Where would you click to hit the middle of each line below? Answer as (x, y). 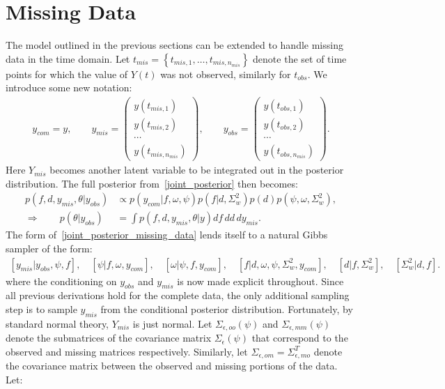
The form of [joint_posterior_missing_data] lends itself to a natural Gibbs (167, 235)
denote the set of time (300, 58)
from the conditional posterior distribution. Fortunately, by (227, 308)
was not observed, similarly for (226, 74)
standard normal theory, (57, 323)
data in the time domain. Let (68, 58)
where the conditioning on (61, 281)
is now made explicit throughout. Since (260, 281)
